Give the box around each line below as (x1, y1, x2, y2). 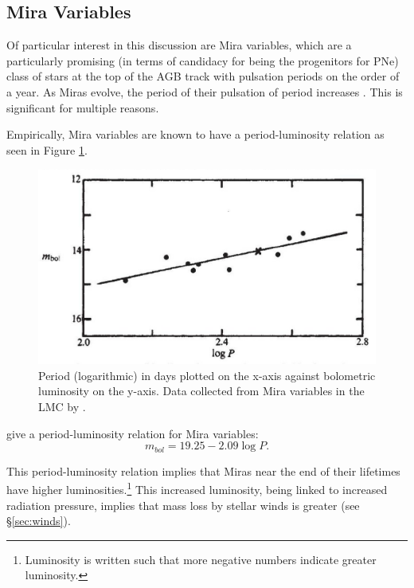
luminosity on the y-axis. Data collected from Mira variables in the (38, 382, 365, 399)
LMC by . (38, 398, 86, 415)
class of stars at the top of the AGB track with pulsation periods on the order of (6, 68, 400, 84)
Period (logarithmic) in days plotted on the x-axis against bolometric (38, 367, 376, 383)
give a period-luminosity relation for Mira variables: (6, 425, 259, 441)
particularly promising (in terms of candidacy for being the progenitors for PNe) (6, 52, 399, 69)
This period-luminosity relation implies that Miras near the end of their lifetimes (6, 462, 400, 479)
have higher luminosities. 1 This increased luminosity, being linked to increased (6, 479, 388, 497)
